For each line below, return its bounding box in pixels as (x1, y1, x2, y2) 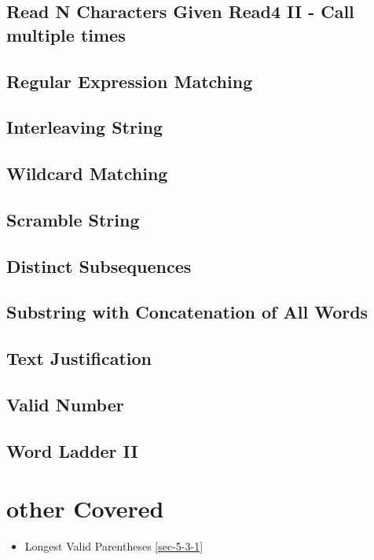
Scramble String (6, 207, 140, 231)
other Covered (6, 492, 164, 525)
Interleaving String (6, 115, 163, 139)
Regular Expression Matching (6, 68, 253, 93)
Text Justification (6, 346, 152, 370)
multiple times (6, 22, 126, 46)
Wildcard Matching (6, 161, 168, 186)
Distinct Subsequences (6, 253, 192, 278)
